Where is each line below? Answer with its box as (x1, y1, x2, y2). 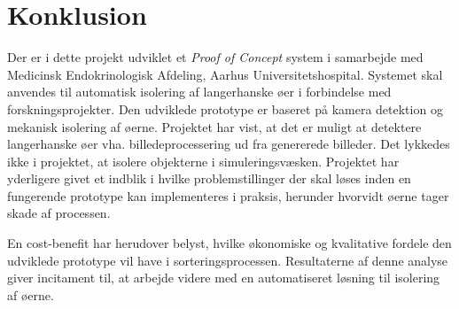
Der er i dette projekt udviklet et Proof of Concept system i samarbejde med (7, 48, 424, 66)
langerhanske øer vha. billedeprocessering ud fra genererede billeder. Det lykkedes (7, 135, 450, 153)
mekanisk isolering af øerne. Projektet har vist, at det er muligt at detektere (7, 117, 422, 135)
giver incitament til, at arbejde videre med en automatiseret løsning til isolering (7, 268, 440, 287)
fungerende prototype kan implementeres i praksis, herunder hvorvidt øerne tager (7, 186, 449, 205)
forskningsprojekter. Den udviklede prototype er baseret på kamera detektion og (7, 99, 443, 118)
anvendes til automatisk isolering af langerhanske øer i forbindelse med (7, 82, 392, 101)
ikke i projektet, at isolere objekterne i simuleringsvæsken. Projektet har (7, 151, 400, 170)
